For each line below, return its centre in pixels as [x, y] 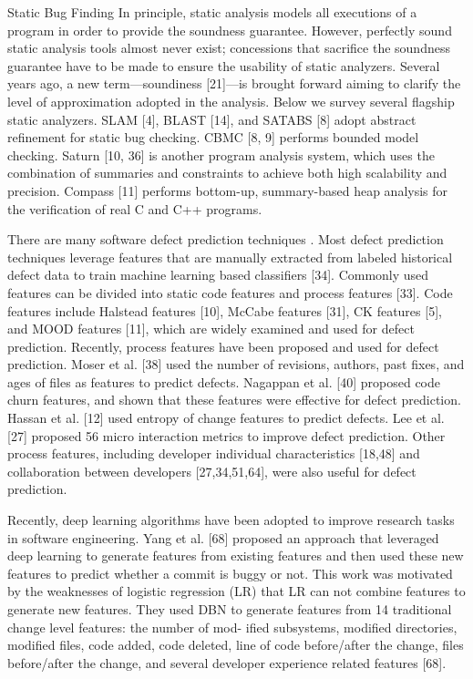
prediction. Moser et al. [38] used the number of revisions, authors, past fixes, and [236, 364]
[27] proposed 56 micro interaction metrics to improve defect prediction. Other [226, 435]
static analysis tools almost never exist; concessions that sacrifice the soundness [229, 48]
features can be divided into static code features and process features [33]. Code [230, 292]
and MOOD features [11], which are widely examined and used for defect [211, 329]
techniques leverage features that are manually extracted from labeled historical [230, 257]
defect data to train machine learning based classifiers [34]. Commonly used [218, 275]
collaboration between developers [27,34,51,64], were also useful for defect [212, 471]
